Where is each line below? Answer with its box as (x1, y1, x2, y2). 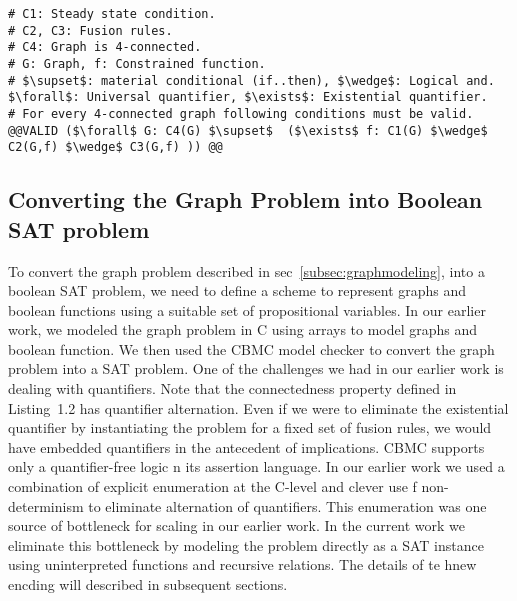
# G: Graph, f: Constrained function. (8, 56, 266, 71)
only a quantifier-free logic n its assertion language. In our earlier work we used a (8, 456, 505, 477)
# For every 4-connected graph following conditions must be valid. (8, 106, 474, 121)
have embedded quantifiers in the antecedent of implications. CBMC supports (8, 436, 485, 457)
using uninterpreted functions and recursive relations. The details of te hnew (8, 554, 477, 575)
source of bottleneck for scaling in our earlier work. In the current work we (8, 515, 466, 536)
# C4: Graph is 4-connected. (8, 40, 202, 55)
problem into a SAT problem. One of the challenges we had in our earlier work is (8, 358, 504, 379)
